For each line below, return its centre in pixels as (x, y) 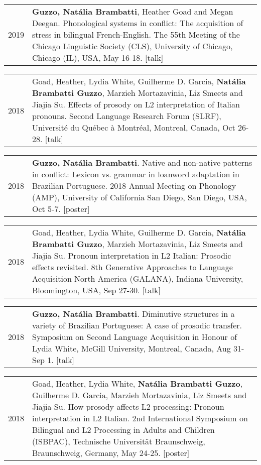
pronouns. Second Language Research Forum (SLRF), (127, 116)
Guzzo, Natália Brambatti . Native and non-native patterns (142, 162)
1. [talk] (61, 360)
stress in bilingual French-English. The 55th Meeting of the (136, 34)
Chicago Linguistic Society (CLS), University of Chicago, (133, 46)
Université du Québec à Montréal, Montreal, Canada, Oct (134, 127)
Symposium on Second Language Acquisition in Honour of (135, 337)
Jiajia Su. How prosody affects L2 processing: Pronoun (128, 406)
